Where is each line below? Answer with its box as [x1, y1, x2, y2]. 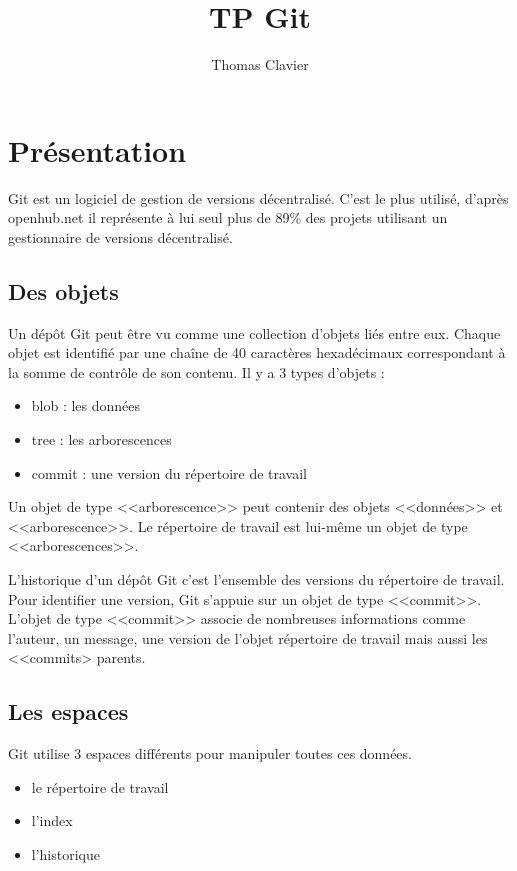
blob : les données [31, 395, 141, 416]
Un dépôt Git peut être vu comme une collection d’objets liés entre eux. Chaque [8, 322, 501, 343]
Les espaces [8, 696, 129, 727]
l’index [31, 810, 73, 831]
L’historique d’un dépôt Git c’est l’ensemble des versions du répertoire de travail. [8, 568, 505, 589]
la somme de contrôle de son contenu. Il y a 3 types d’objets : [8, 361, 385, 382]
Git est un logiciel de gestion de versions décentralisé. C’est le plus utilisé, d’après [8, 187, 509, 208]
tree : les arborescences [31, 429, 172, 450]
